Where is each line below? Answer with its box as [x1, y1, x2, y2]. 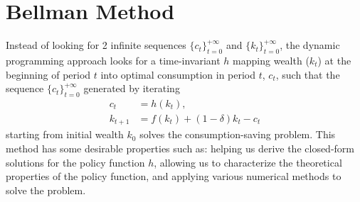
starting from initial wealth [6, 127, 124, 142]
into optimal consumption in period [100, 67, 256, 82]
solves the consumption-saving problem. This [139, 127, 336, 142]
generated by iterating [83, 81, 180, 96]
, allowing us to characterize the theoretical [154, 155, 342, 169]
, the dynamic [280, 38, 340, 52]
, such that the [275, 67, 340, 82]
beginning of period [6, 67, 91, 82]
